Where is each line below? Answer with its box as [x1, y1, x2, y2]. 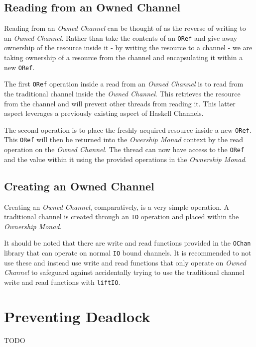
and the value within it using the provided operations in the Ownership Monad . [4, 154, 247, 164]
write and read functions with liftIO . [4, 276, 121, 287]
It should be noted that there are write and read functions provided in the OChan [4, 238, 251, 248]
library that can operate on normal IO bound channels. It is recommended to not [4, 248, 252, 258]
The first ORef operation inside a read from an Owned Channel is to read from [4, 79, 244, 89]
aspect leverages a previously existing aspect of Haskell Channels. [4, 108, 204, 118]
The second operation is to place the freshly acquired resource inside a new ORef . [4, 124, 252, 135]
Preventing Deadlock [4, 306, 150, 326]
